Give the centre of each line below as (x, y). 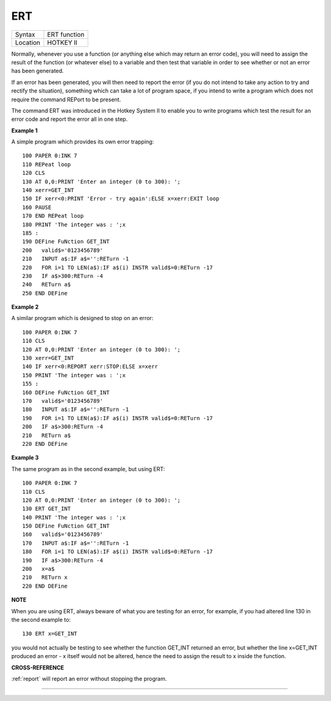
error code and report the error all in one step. (70, 119)
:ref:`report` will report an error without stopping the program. (89, 678)
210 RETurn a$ (47, 435)
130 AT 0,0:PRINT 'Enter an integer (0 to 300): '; (101, 182)
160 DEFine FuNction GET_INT (66, 392)
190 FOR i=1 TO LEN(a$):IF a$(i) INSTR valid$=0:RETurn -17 (118, 418)
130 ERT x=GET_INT (50, 634)
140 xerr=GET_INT (48, 190)
